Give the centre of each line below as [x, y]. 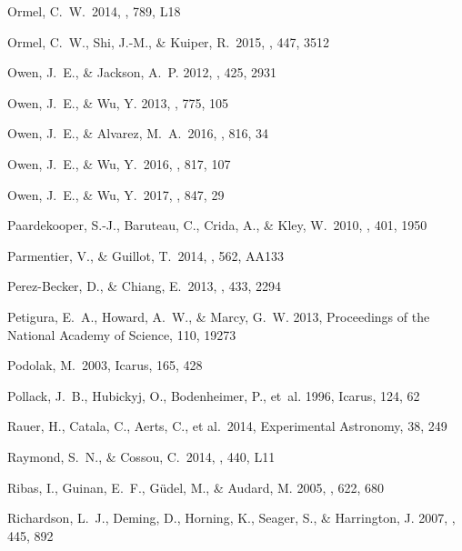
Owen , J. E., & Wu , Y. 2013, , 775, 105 [118, 102]
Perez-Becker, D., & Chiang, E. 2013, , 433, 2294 [145, 286]
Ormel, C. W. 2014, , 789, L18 [94, 11]
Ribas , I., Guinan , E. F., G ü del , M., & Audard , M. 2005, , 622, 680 [196, 487]
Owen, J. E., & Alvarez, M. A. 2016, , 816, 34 [138, 133]
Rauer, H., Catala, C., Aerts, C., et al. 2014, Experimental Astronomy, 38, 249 [227, 426]
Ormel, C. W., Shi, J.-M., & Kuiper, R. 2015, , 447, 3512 [169, 41]
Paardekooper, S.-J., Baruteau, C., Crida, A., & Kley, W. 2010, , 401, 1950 [217, 225]
